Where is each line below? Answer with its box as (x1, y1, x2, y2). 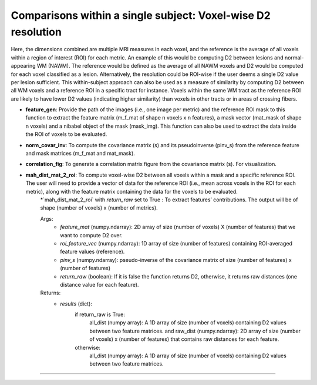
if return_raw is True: (75, 311, 126, 318)
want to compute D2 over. (60, 231, 123, 238)
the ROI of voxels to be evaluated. (25, 131, 107, 138)
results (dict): (60, 300, 92, 307)
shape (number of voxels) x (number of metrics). (40, 204, 158, 211)
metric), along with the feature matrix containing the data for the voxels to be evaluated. (25, 188, 238, 195)
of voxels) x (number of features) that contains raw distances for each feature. (89, 336, 279, 343)
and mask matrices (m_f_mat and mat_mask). (25, 150, 135, 157)
